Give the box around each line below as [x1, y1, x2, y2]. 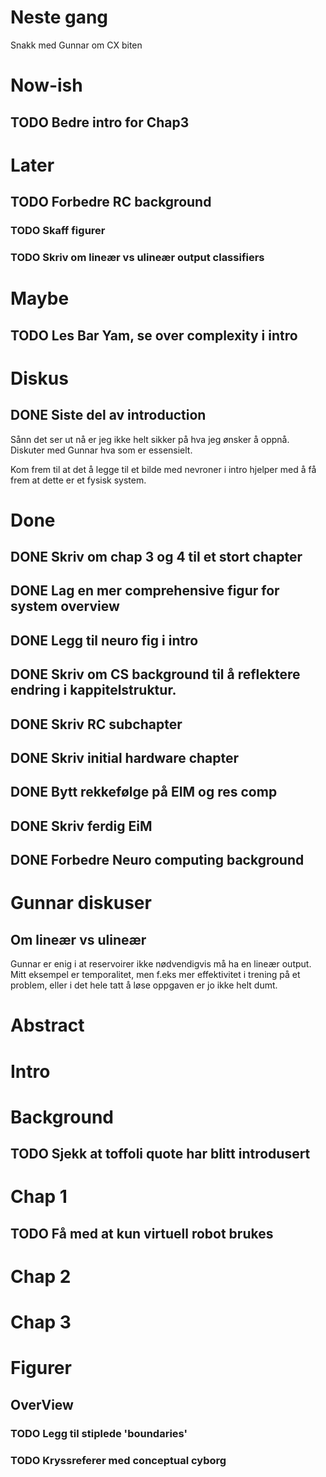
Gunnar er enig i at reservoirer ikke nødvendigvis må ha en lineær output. [10, 958, 312, 970]
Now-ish [10, 74, 83, 97]
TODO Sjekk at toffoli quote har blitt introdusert [10, 1146, 311, 1163]
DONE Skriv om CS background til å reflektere [10, 666, 301, 683]
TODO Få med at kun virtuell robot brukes [10, 1225, 274, 1242]
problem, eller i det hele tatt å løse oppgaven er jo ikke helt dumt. [10, 979, 278, 991]
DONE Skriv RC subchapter [10, 716, 183, 733]
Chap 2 [10, 1265, 72, 1288]
